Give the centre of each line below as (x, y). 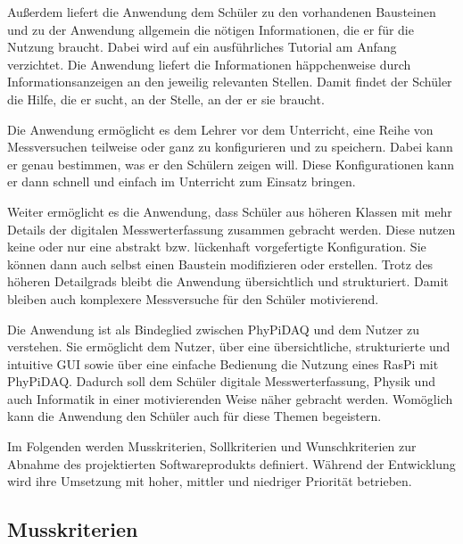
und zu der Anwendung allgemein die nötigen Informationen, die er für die (211, 29)
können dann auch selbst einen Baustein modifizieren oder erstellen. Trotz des (220, 264)
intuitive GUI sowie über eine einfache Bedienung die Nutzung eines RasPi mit (223, 363)
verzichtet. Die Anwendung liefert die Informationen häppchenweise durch (209, 64)
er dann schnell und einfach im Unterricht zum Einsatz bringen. (182, 181)
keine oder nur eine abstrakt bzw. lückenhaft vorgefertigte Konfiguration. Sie (217, 247)
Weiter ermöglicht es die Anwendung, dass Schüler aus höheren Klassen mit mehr (230, 211)
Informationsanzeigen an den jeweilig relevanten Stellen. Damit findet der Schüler (230, 82)
